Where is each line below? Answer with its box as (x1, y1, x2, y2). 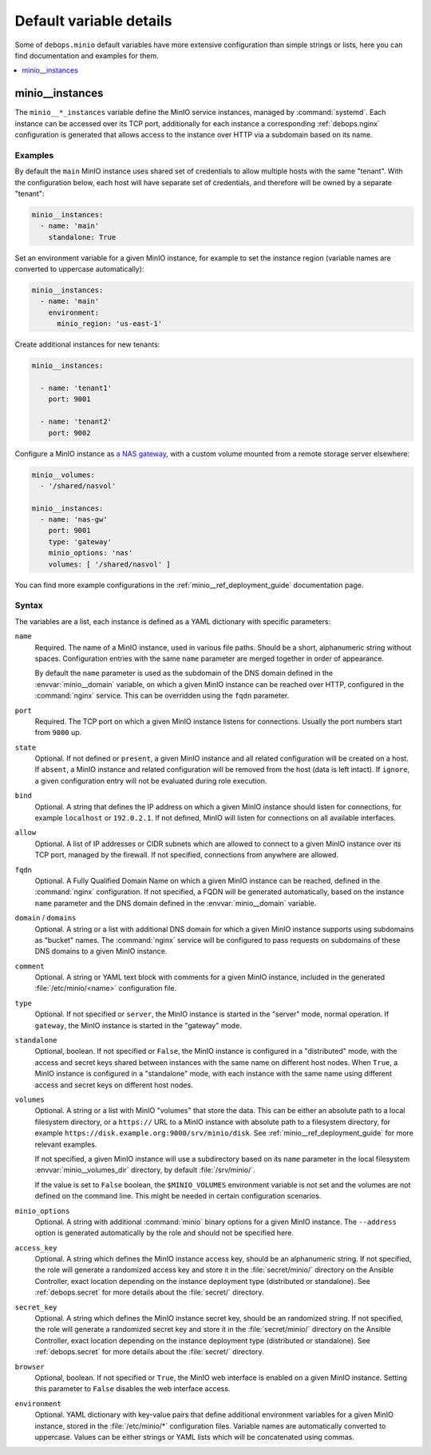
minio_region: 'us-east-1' (57, 320, 163, 328)
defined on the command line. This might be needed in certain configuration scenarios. (34, 1191, 322, 1201)
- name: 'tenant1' (40, 384, 112, 392)
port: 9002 (48, 428, 91, 437)
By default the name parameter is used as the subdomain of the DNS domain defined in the (34, 668, 334, 678)
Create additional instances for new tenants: (14, 340, 160, 349)
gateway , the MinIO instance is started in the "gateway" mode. (34, 1020, 243, 1030)
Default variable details (14, 12, 172, 30)
